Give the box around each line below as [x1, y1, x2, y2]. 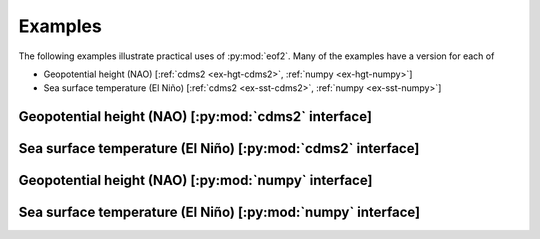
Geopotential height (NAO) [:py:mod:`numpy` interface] [18, 172, 373, 189]
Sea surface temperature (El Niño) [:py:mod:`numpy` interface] [18, 204, 420, 221]
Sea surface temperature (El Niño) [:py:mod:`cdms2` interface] [18, 140, 420, 157]
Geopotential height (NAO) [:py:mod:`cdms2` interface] [18, 108, 372, 125]
